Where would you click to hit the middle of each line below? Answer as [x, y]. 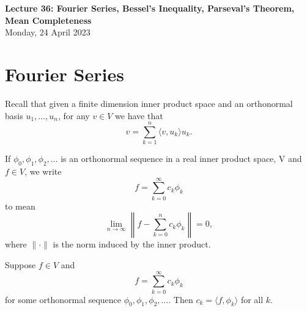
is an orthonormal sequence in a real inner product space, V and [181, 159]
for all [252, 299]
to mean [20, 206]
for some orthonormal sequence [63, 299]
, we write [43, 171]
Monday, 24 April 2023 [48, 32]
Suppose [20, 264]
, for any [74, 115]
